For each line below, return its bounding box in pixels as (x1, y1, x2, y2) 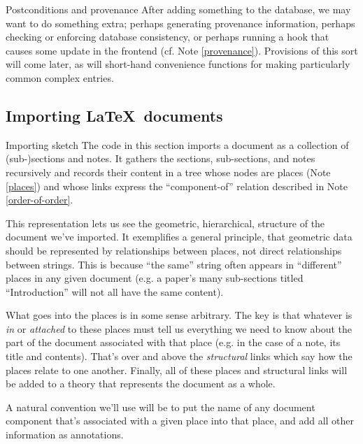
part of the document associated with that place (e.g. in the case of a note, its (6, 335, 341, 350)
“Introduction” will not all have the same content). (6, 284, 224, 299)
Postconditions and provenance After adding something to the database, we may (6, 2, 351, 16)
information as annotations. (6, 427, 124, 442)
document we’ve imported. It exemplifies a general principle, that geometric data (6, 229, 353, 244)
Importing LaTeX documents (6, 104, 223, 126)
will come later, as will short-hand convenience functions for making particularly (6, 57, 350, 71)
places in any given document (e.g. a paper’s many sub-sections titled (6, 271, 304, 285)
